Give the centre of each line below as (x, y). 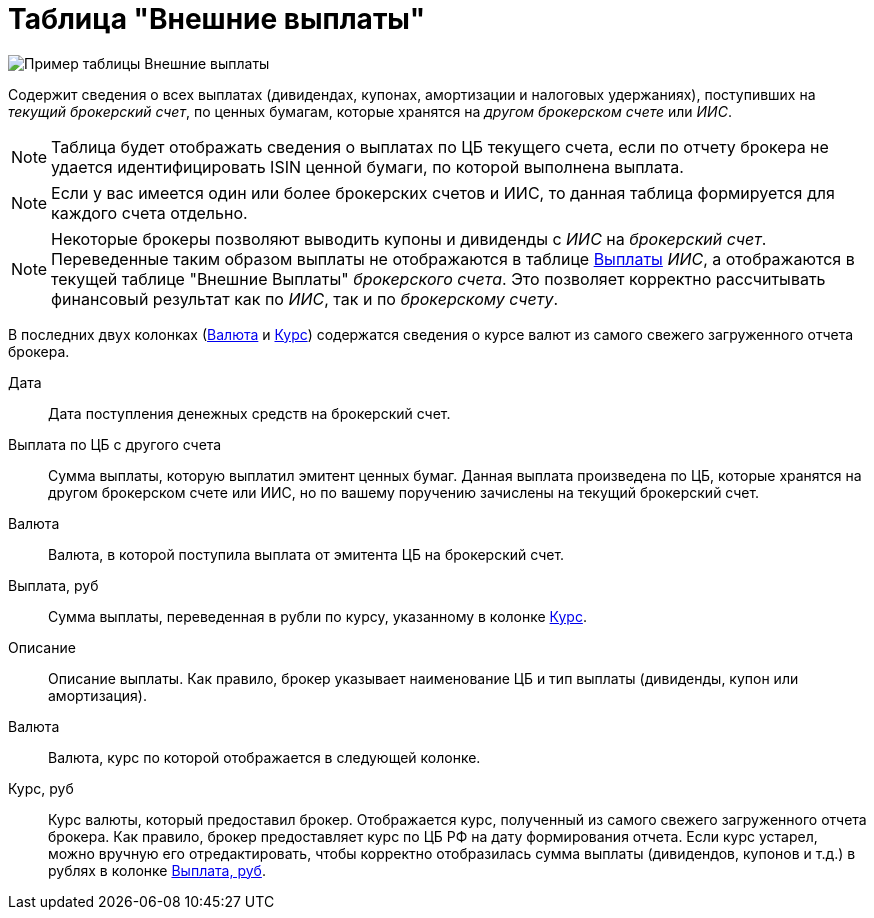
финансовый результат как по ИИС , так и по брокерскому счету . (305, 298)
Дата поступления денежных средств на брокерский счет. (249, 413)
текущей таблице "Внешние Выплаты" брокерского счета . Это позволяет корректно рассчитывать (438, 278)
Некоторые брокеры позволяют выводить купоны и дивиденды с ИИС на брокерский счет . (409, 238)
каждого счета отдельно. (149, 212)
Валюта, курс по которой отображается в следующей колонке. (264, 757)
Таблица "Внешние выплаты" (217, 19)
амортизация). (97, 695)
